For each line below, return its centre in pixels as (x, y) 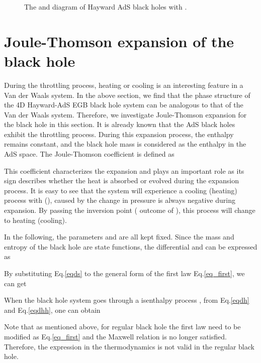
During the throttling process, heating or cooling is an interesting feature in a (124, 85)
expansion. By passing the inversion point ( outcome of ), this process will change (130, 210)
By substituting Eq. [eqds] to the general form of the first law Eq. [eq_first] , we (124, 273)
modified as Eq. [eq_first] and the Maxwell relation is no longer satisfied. (115, 336)
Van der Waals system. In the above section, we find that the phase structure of (127, 95)
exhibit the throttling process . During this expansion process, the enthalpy (119, 134)
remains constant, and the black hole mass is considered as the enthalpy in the (125, 144)
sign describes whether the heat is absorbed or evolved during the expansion (121, 180)
